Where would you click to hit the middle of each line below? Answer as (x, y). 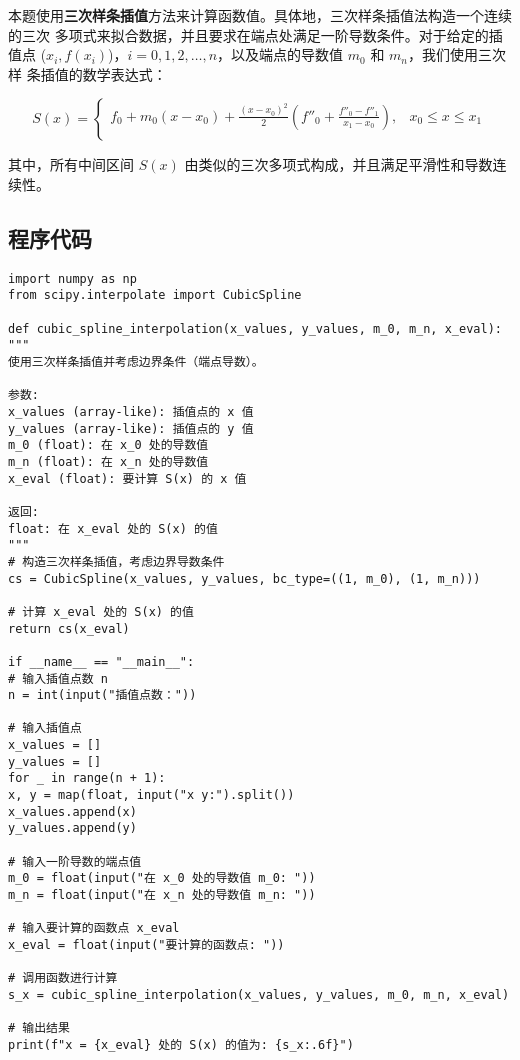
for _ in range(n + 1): (87, 778)
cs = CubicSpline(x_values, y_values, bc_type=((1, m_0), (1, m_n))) (244, 578)
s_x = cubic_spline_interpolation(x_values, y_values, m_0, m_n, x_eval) (259, 994)
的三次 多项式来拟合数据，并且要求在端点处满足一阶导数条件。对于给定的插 (255, 34)
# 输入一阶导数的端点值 (75, 861)
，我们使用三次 (457, 54)
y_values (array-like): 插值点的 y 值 (131, 428)
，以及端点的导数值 (280, 54)
